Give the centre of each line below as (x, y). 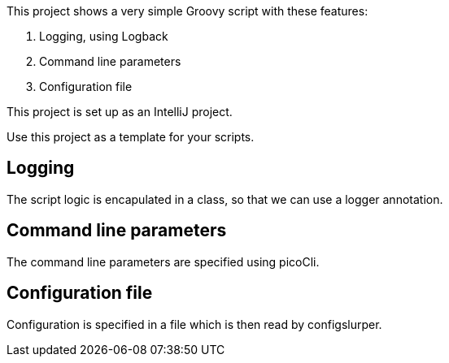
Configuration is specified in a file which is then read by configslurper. (194, 324)
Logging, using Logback (104, 36)
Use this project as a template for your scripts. (131, 137)
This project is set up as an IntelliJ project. (120, 112)
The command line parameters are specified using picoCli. (163, 261)
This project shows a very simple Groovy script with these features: (187, 11)
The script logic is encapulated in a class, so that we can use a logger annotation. (225, 199)
